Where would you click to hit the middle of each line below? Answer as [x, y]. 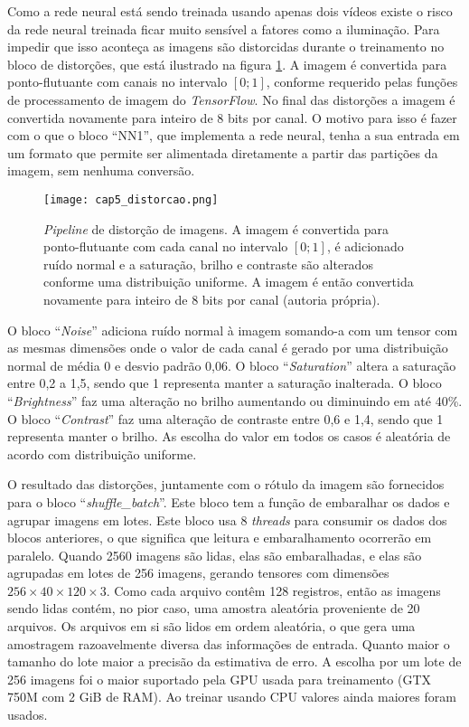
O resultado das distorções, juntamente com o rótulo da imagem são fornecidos [226, 484]
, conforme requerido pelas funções [362, 82]
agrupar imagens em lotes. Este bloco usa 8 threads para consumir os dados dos [227, 519]
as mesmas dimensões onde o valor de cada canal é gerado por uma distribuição [228, 348]
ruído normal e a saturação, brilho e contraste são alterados [208, 264]
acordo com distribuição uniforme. [102, 453]
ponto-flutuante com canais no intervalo [117, 82]
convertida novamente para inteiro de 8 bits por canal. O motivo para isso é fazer [232, 117]
